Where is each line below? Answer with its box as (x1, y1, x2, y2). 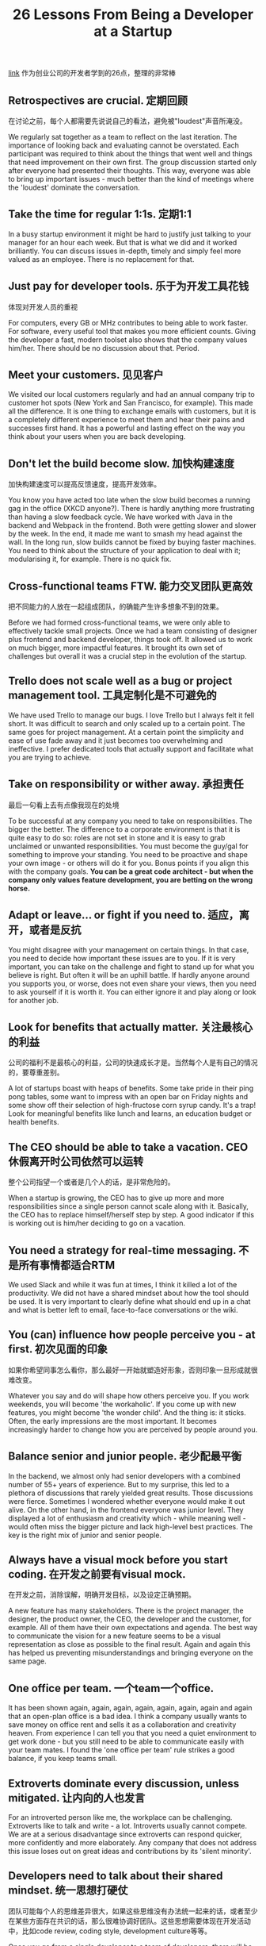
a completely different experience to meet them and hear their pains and (8, 415, 245, 425)
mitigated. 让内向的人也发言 (8, 1791, 146, 1805)
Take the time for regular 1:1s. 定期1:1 (8, 208, 192, 221)
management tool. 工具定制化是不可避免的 (8, 689, 218, 702)
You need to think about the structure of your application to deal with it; (8, 546, 241, 556)
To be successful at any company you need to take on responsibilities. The (8, 816, 253, 825)
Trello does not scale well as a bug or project (8, 675, 233, 688)
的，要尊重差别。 (8, 1067, 64, 1077)
